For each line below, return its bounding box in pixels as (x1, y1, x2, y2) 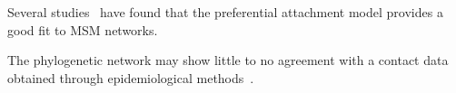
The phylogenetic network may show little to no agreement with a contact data (7, 51, 449, 70)
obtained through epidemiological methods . (7, 68, 254, 87)
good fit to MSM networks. (7, 20, 158, 39)
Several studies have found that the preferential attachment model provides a (7, 3, 443, 21)
